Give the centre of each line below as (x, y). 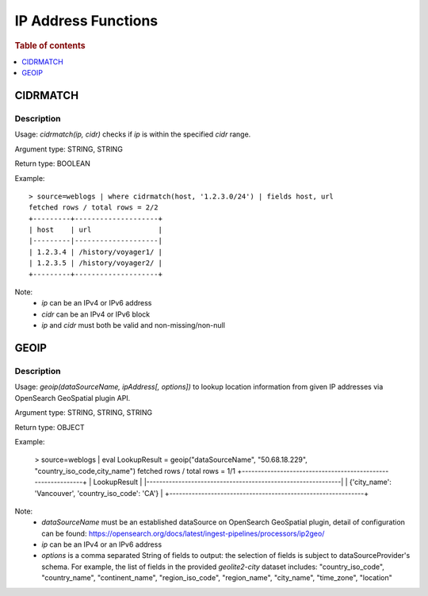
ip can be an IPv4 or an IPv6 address (102, 544)
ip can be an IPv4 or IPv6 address (97, 303)
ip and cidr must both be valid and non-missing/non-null (134, 325)
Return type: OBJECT (50, 427)
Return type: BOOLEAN (53, 163)
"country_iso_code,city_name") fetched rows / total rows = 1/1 (135, 471)
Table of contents (50, 45)
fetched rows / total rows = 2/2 (94, 208)
